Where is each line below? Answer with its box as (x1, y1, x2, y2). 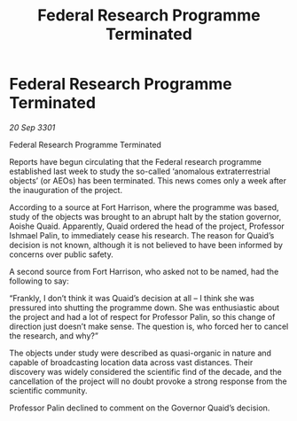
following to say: (9, 276, 69, 286)
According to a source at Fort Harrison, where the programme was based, (9, 201, 279, 213)
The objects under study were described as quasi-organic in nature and (9, 347, 272, 358)
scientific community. (9, 385, 88, 395)
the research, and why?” (9, 330, 99, 341)
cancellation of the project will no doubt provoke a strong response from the (9, 376, 288, 386)
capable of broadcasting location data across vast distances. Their (9, 356, 254, 368)
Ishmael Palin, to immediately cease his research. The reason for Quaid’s (9, 230, 275, 240)
